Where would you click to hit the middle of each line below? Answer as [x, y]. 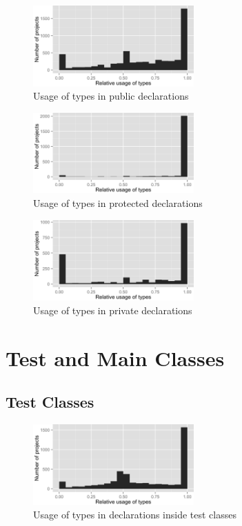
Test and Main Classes [115, 357]
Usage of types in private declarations [113, 310]
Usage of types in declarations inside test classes [135, 515]
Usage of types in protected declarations [118, 202]
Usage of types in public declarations [111, 96]
